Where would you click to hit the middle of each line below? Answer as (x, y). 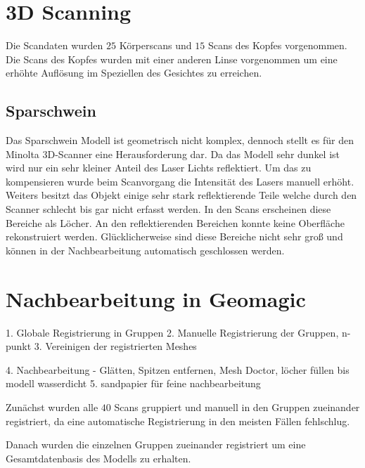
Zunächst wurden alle (52, 407)
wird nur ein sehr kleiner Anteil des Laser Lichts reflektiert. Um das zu (159, 168)
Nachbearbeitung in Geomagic (156, 298)
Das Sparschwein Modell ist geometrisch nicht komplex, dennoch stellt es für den (180, 140)
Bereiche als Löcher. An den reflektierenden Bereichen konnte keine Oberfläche (175, 222)
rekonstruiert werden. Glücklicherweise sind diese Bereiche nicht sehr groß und (174, 236)
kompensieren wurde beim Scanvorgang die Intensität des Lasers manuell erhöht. (180, 181)
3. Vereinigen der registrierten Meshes (115, 346)
